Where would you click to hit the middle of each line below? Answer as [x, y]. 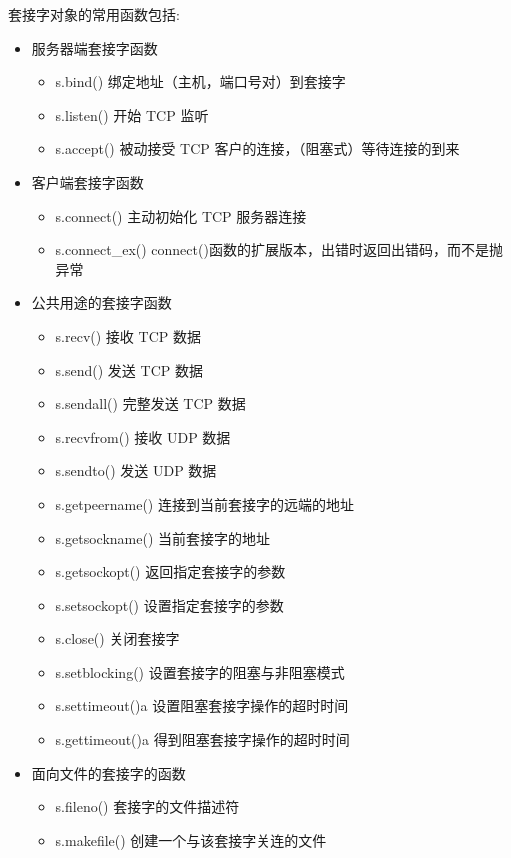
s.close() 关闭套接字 [117, 638]
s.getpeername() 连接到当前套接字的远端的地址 [204, 503]
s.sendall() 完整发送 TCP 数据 [150, 403]
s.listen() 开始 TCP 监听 [132, 114]
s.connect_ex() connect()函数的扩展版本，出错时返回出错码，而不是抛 [279, 249]
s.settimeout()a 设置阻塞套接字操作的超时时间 [202, 705]
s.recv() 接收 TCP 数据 [128, 335]
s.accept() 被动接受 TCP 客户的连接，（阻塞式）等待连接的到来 [257, 148]
